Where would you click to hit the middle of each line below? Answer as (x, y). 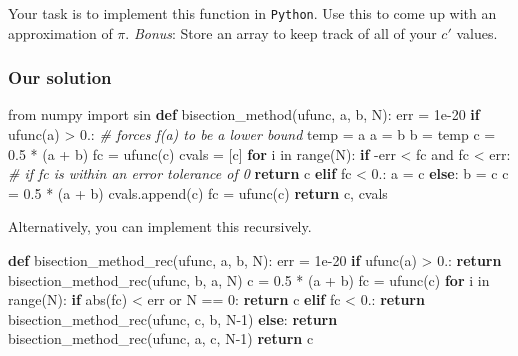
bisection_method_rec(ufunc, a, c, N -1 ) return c (161, 338)
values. (477, 32)
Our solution (60, 77)
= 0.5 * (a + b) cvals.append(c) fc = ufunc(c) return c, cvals (198, 192)
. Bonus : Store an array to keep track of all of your (281, 32)
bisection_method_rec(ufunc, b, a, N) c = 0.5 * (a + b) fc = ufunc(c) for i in (249, 279)
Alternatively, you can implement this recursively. (160, 226)
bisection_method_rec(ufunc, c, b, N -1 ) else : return (173, 318)
